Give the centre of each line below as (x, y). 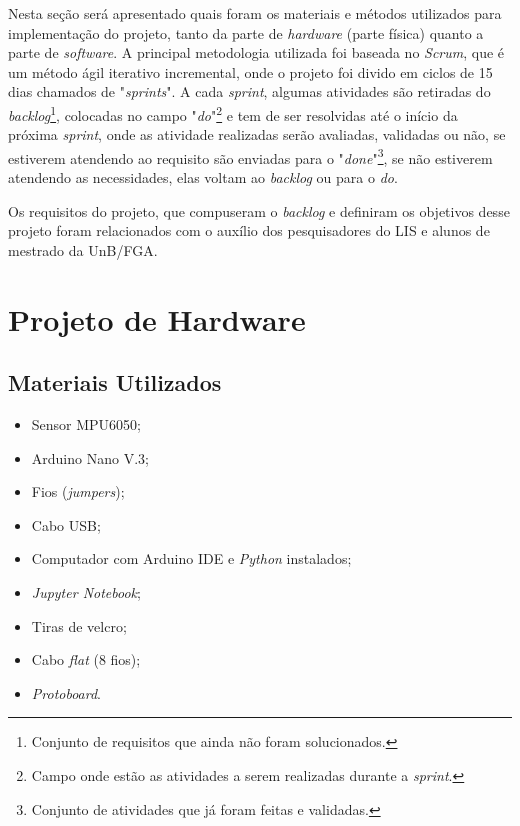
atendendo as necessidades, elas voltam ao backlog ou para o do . (203, 177)
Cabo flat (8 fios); (86, 659)
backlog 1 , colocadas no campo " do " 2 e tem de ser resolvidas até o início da (233, 113)
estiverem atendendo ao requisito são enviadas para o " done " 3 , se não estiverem (250, 156)
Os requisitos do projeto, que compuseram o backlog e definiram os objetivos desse (259, 210)
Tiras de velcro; (79, 625)
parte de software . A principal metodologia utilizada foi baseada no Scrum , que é (256, 52)
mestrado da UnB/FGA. (83, 249)
